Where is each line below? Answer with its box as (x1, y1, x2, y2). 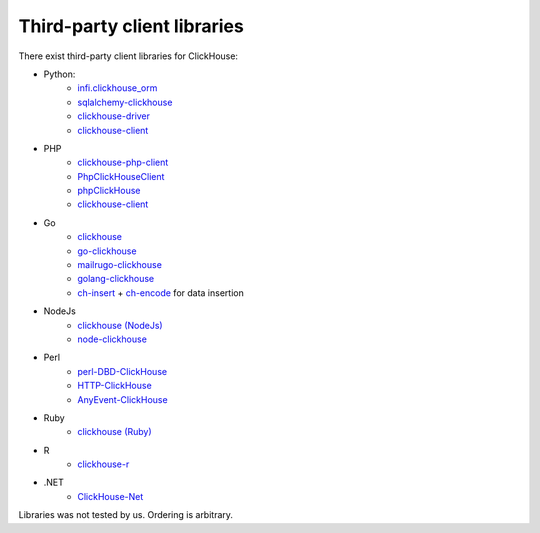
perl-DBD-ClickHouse (77, 365, 168, 377)
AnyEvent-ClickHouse (77, 393, 169, 405)
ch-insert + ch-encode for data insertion (77, 286, 244, 299)
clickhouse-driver (77, 110, 150, 122)
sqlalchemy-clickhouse (77, 96, 173, 108)
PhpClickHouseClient (77, 170, 165, 182)
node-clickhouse (77, 333, 147, 345)
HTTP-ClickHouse (77, 380, 152, 392)
